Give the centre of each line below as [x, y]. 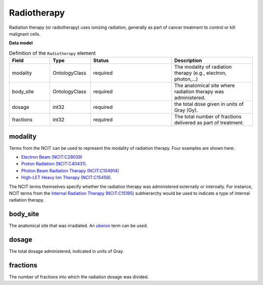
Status [101, 61]
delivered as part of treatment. [209, 123]
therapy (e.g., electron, [200, 73]
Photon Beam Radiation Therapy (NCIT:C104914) [70, 170]
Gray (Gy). [186, 110]
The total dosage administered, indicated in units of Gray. [66, 251]
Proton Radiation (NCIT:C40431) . [54, 164]
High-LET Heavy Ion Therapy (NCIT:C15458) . [66, 178]
